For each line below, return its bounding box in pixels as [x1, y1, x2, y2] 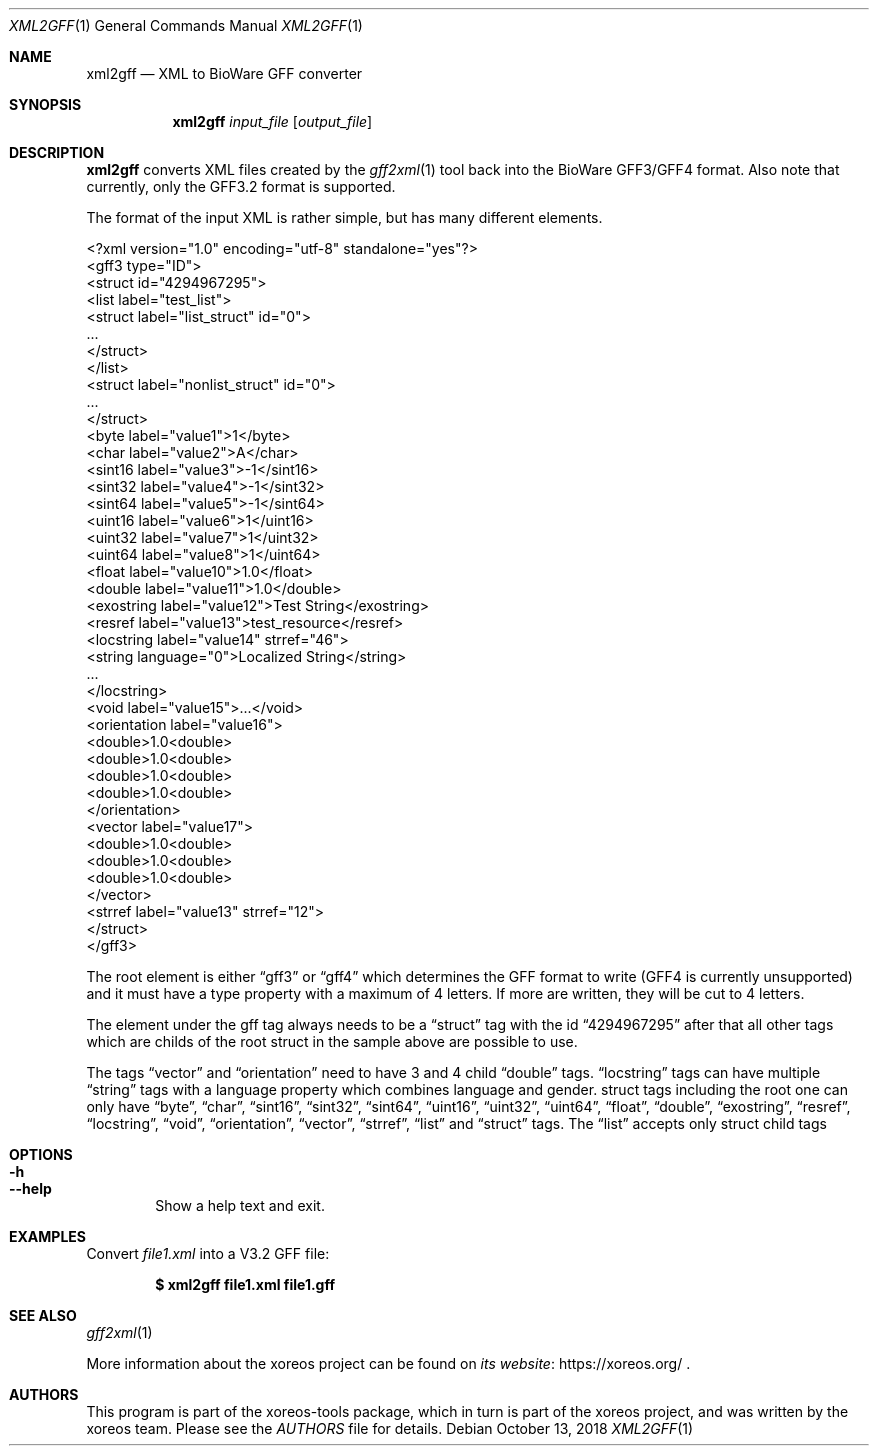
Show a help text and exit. [155, 1197, 325, 1214]
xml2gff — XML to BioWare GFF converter [86, 65, 363, 82]
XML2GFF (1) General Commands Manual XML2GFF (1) [9, 17, 363, 34]
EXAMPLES [9, 1228, 86, 1245]
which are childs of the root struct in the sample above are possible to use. [86, 1033, 578, 1050]
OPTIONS [9, 1146, 73, 1163]
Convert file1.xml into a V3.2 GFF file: [86, 1245, 330, 1262]
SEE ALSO [9, 1307, 77, 1324]
